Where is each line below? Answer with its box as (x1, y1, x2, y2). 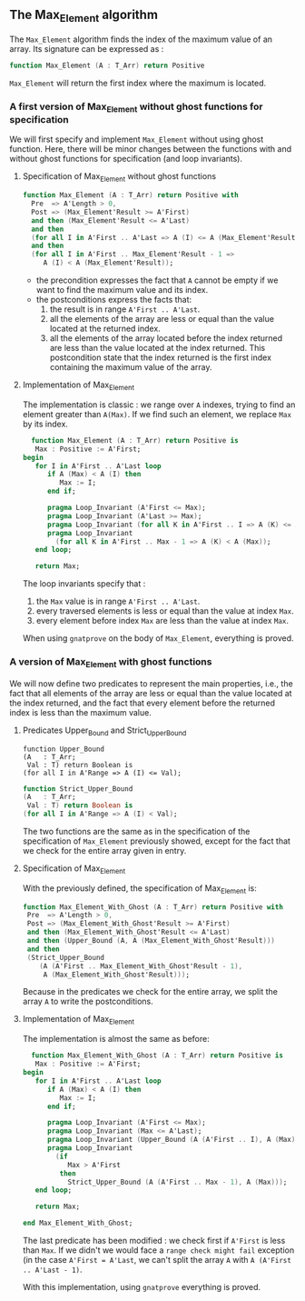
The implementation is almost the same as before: (22, 1034, 211, 1045)
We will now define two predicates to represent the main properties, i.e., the (9, 677, 293, 689)
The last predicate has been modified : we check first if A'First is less (22, 1236, 286, 1246)
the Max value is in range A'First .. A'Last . (35, 595, 201, 607)
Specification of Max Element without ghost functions (22, 171, 216, 185)
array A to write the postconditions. (22, 996, 154, 1007)
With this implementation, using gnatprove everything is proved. (22, 1282, 261, 1293)
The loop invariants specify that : (22, 578, 146, 589)
